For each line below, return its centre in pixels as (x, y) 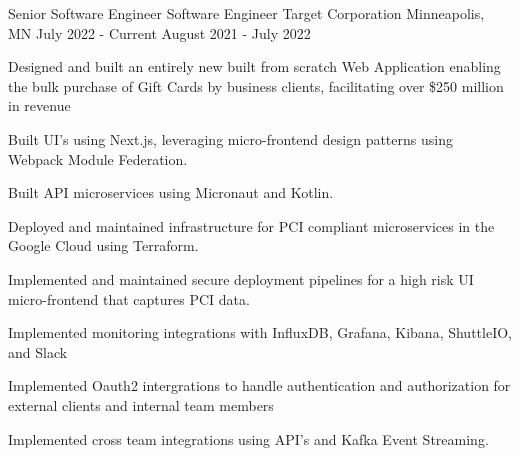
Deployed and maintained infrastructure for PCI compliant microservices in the (251, 225)
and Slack (38, 351)
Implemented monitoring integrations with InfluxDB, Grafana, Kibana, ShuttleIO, (260, 332)
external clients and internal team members (141, 404)
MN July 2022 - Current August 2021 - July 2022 (159, 32)
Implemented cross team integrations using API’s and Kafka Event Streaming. (248, 438)
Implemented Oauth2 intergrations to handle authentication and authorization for (259, 385)
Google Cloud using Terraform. (103, 245)
